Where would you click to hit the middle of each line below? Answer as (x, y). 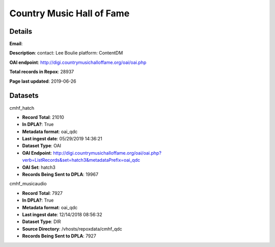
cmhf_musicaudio (28, 184)
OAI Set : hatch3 (39, 167)
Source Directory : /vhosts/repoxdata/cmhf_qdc (72, 229)
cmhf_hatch (22, 108)
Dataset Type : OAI (42, 146)
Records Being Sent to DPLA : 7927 (59, 236)
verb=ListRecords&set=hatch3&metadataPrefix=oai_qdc (81, 160)
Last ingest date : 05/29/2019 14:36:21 (62, 139)
